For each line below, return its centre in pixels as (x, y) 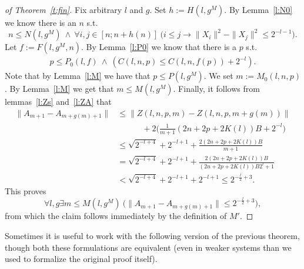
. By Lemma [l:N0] (258, 9)
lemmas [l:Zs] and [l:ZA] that (58, 102)
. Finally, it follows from (216, 89)
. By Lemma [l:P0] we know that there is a (159, 47)
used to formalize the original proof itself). (81, 259)
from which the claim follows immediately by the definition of (116, 216)
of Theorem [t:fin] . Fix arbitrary (64, 9)
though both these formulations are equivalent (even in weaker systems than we (148, 247)
